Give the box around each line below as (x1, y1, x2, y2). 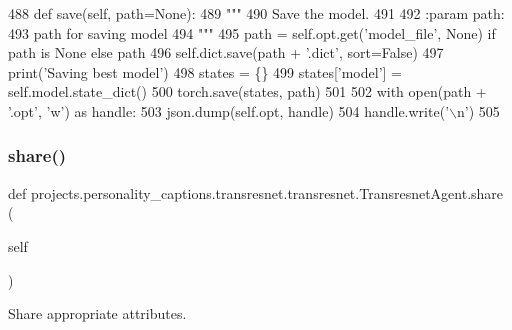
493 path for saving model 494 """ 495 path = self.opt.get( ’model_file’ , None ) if (8, 22, 496, 43)
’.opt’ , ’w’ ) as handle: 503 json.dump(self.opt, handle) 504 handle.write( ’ (8, 100, 450, 121)
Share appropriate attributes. (8, 303, 187, 324)
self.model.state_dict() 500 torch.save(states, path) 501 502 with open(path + (8, 81, 487, 102)
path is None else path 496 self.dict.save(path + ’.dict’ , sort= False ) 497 (8, 42, 444, 63)
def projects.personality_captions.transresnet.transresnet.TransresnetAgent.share (8, 182, 504, 203)
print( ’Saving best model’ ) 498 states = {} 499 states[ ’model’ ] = (8, 61, 402, 82)
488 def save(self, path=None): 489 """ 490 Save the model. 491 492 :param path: (8, 3, 505, 23)
